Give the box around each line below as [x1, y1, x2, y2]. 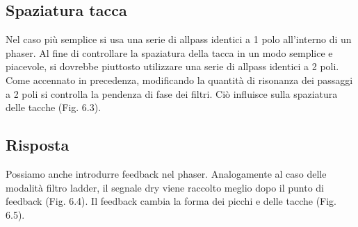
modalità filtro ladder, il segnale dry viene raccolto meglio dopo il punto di [6, 180, 324, 194]
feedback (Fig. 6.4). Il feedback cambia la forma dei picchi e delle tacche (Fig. [6, 194, 336, 208]
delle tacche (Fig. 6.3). [6, 100, 101, 115]
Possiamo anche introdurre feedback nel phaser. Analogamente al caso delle [6, 166, 327, 180]
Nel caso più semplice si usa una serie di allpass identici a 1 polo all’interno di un [6, 32, 352, 47]
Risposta [6, 134, 70, 155]
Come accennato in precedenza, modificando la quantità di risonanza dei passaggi [6, 72, 353, 87]
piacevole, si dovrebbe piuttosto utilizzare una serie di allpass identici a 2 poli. [6, 59, 339, 74]
